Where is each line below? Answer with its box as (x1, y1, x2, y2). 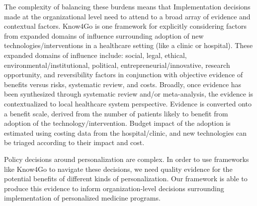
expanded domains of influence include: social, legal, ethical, (4, 50, 187, 60)
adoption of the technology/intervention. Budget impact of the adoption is (4, 118, 231, 128)
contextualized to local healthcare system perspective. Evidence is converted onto (4, 98, 252, 108)
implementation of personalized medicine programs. (4, 193, 161, 203)
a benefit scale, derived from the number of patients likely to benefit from (4, 108, 228, 118)
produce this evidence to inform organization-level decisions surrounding (4, 183, 224, 193)
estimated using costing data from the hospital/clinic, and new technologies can (4, 127, 247, 138)
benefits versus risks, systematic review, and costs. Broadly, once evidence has (4, 79, 242, 89)
